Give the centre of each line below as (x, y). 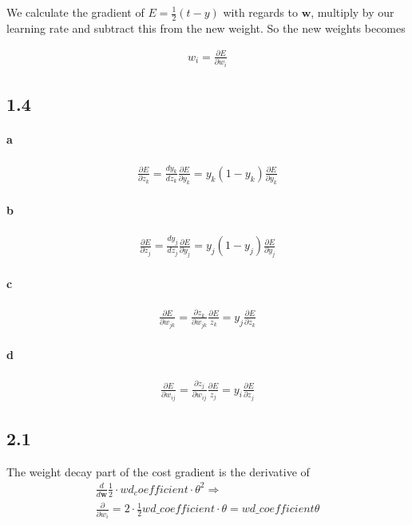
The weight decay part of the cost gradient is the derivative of (158, 471)
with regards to (260, 12)
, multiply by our (353, 12)
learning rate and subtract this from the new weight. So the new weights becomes (206, 28)
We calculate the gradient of (75, 12)
